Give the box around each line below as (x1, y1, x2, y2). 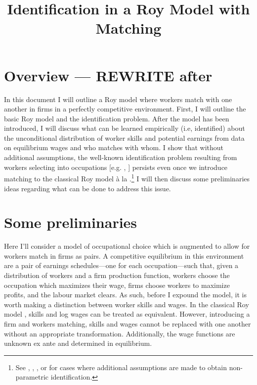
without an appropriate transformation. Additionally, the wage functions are (4, 328, 235, 338)
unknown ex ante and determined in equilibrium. (4, 338, 152, 348)
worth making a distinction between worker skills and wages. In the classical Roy (4, 299, 249, 309)
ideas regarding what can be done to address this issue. (4, 183, 171, 193)
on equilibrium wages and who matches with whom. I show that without (4, 142, 223, 153)
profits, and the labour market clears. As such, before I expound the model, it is (4, 289, 247, 300)
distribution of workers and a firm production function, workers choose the (4, 270, 230, 280)
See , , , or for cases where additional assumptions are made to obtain (15, 362, 227, 372)
